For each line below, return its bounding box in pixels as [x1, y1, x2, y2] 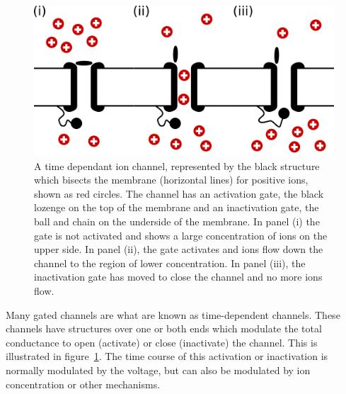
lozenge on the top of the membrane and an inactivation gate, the [34, 200, 319, 215]
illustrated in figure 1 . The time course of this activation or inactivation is [6, 349, 328, 364]
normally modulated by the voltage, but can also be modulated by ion [6, 362, 311, 377]
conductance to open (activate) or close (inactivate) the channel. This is [6, 334, 318, 349]
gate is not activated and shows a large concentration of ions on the [34, 227, 328, 242]
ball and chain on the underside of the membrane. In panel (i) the [34, 213, 320, 228]
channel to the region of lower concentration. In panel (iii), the [34, 255, 306, 270]
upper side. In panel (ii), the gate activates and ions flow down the [34, 242, 323, 257]
